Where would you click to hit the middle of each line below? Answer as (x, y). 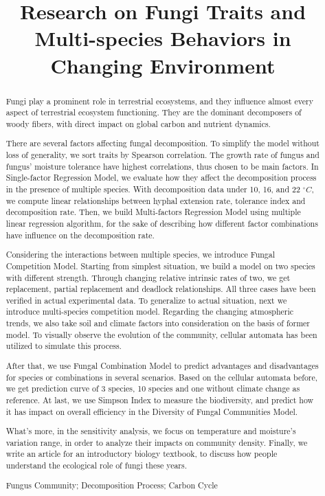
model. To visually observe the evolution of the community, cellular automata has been (161, 334)
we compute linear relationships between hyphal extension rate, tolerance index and (156, 200)
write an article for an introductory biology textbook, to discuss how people (142, 454)
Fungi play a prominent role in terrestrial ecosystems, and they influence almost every (160, 101)
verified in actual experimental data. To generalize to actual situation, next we (146, 300)
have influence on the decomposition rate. (80, 235)
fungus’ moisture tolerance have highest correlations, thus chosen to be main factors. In (162, 166)
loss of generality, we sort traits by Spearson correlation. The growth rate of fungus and (162, 155)
